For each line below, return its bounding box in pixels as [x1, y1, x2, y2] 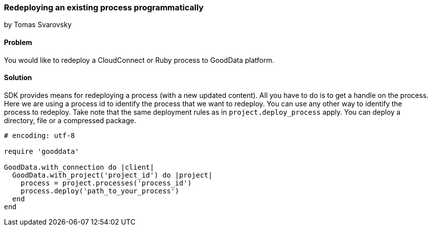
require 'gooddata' [4, 147, 79, 155]
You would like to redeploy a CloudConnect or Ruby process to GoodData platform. [4, 55, 275, 64]
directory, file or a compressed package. [4, 116, 136, 125]
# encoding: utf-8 [4, 131, 75, 139]
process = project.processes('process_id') [20, 179, 192, 187]
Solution [4, 73, 32, 82]
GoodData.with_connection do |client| [4, 163, 154, 171]
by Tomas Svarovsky [4, 20, 72, 29]
